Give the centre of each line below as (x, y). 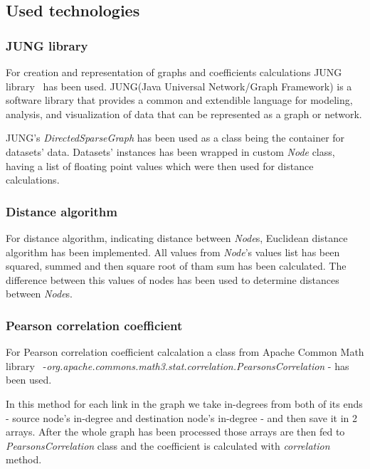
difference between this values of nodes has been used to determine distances (173, 279)
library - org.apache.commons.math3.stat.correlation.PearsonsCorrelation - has (178, 365)
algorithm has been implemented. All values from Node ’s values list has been (173, 252)
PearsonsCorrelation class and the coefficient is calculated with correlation (168, 445)
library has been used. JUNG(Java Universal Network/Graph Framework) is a (179, 86)
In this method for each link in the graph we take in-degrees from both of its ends (184, 403)
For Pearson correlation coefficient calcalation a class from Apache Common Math (185, 352)
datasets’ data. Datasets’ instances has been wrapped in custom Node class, (170, 151)
